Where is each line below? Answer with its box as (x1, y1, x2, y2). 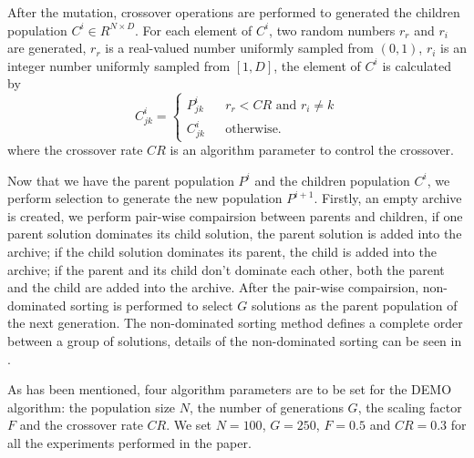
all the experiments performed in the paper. (7, 433, 252, 452)
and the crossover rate (19, 415, 143, 434)
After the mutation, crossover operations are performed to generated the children (7, 3, 460, 21)
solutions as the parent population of (252, 295, 458, 314)
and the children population (254, 170, 410, 189)
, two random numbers (269, 20, 396, 39)
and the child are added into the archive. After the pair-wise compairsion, (7, 278, 419, 297)
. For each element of (135, 20, 252, 39)
